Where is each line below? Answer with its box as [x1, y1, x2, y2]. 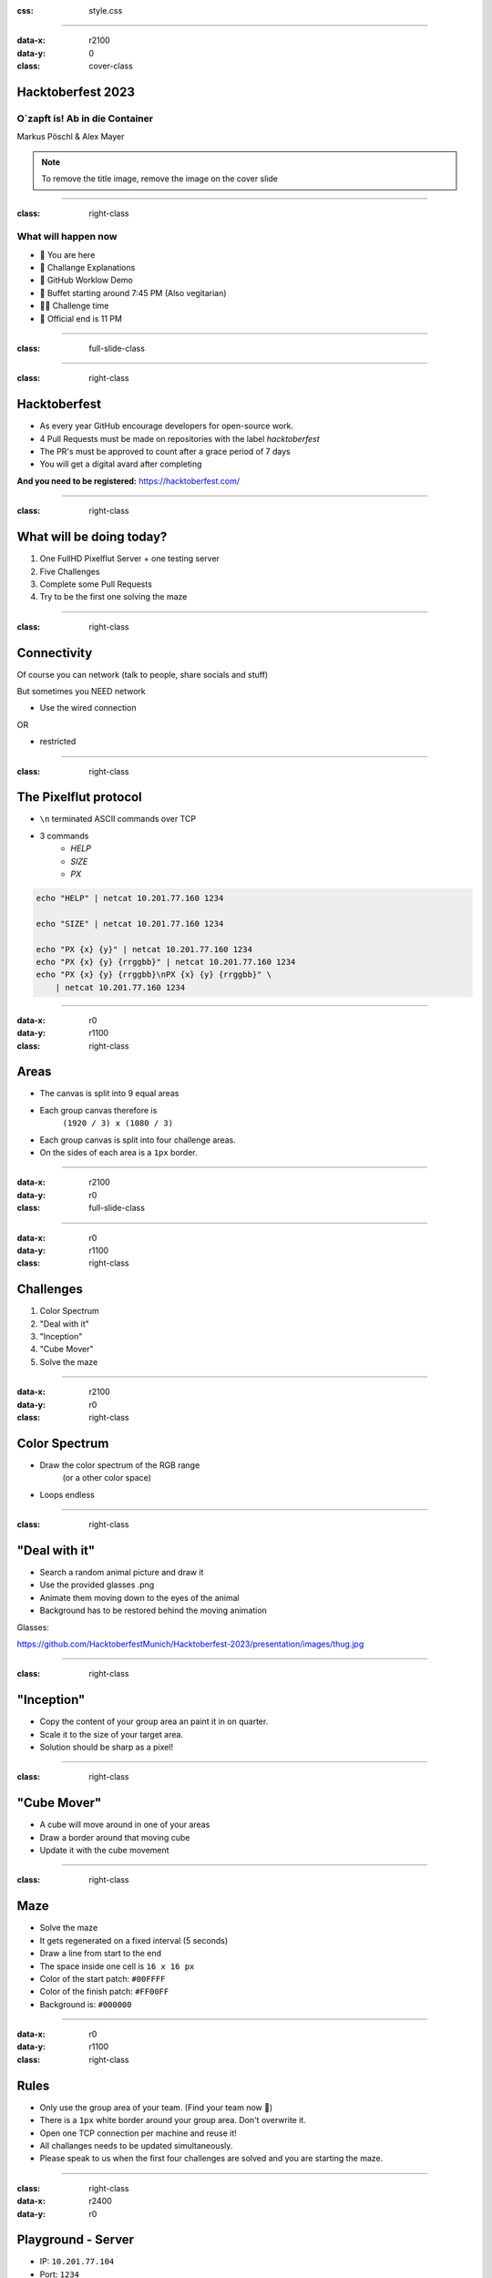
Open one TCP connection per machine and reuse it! [39, 2128, 237, 2139]
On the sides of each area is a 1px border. [39, 1146, 198, 1157]
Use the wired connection [39, 703, 137, 713]
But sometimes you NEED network [16, 686, 146, 696]
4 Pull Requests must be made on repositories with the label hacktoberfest [39, 433, 320, 444]
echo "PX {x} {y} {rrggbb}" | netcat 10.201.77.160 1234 [36, 957, 296, 967]
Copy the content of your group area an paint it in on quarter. [39, 1716, 269, 1727]
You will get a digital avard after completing [39, 458, 202, 469]
